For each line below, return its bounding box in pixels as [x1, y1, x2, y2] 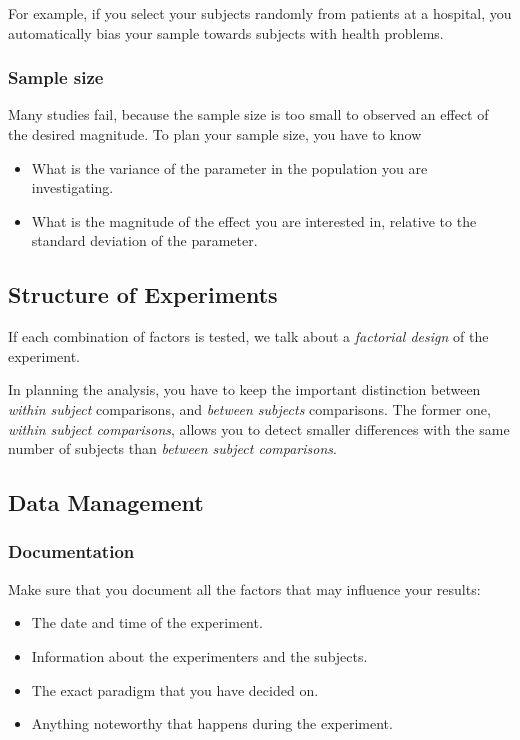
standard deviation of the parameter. [31, 230, 258, 251]
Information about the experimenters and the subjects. [31, 645, 368, 666]
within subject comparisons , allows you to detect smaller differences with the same [8, 418, 510, 439]
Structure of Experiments [8, 279, 278, 310]
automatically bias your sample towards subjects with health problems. [8, 22, 444, 43]
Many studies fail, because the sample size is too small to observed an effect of [8, 104, 489, 125]
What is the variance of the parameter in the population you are [31, 157, 428, 178]
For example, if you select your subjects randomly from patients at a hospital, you [8, 3, 512, 23]
